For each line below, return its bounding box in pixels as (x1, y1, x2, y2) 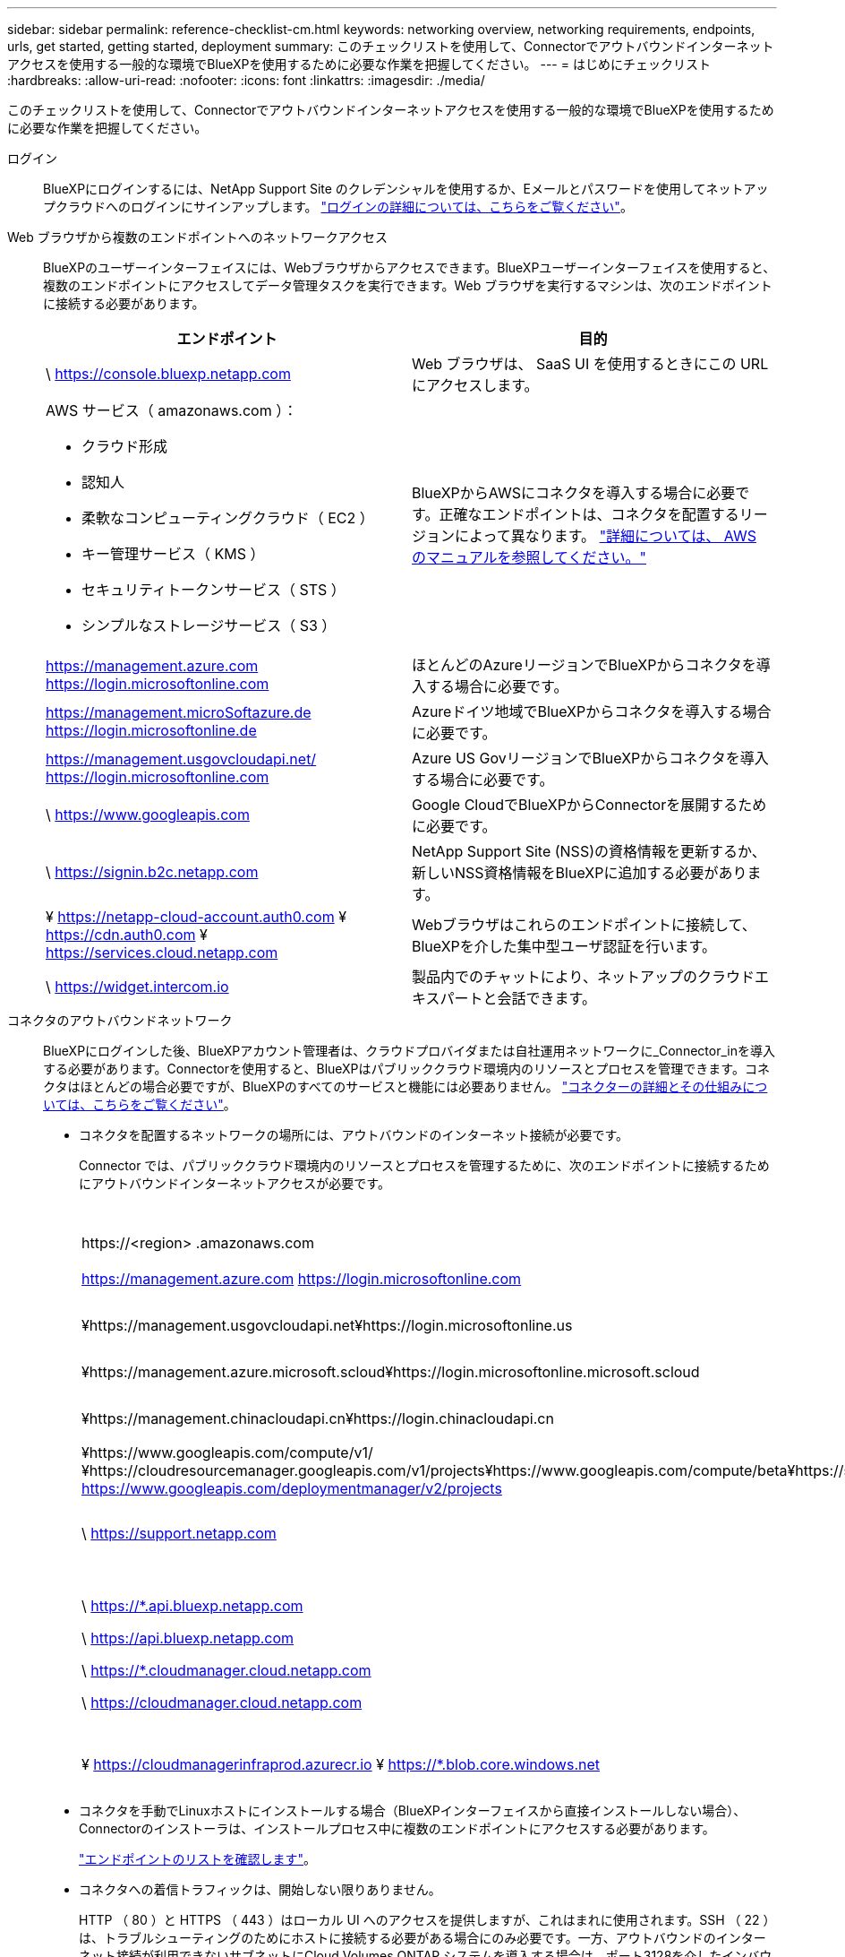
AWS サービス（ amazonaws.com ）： (46, 401, 298, 419)
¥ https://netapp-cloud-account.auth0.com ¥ (46, 908, 346, 926)
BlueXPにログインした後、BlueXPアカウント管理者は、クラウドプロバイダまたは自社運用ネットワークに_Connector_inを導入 (43, 1043, 775, 1058)
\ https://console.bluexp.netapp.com (46, 365, 291, 383)
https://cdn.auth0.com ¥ (46, 926, 208, 944)
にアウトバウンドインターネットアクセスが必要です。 (79, 1176, 390, 1191)
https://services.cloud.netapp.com (46, 944, 278, 961)
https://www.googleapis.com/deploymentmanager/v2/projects (81, 1479, 502, 1497)
